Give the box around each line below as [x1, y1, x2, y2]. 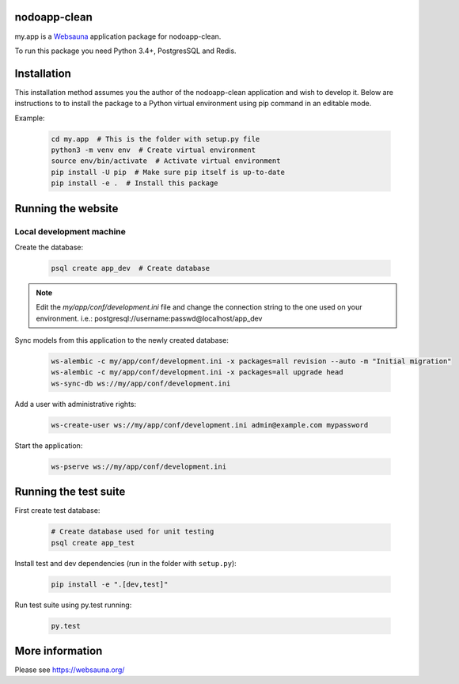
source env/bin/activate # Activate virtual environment [51, 157, 281, 165]
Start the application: [14, 440, 83, 450]
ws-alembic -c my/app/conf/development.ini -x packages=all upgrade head [51, 368, 343, 377]
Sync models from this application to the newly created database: [14, 336, 229, 345]
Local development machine [14, 226, 126, 237]
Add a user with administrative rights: [14, 399, 137, 408]
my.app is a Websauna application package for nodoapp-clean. [14, 32, 222, 41]
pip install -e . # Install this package [51, 179, 218, 188]
